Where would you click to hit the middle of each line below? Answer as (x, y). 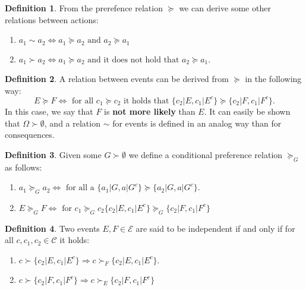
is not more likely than (150, 111)
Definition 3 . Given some (53, 154)
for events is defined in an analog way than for (197, 123)
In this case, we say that (49, 111)
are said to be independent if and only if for (215, 228)
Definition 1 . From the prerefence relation (84, 8)
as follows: (23, 167)
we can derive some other (225, 8)
